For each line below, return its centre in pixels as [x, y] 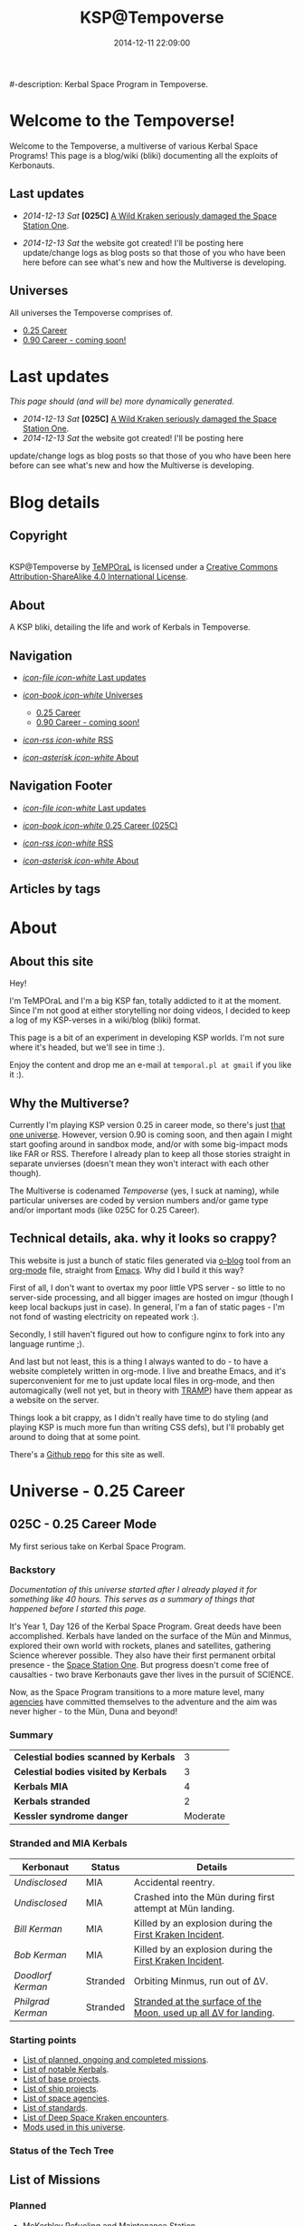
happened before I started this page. [78, 1609]
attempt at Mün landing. [185, 1908]
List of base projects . [62, 2079]
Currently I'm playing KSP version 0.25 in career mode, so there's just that [147, 1125]
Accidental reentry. [175, 1882]
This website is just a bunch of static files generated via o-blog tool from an [150, 1260]
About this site [52, 961]
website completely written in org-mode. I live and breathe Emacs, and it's [148, 1371]
